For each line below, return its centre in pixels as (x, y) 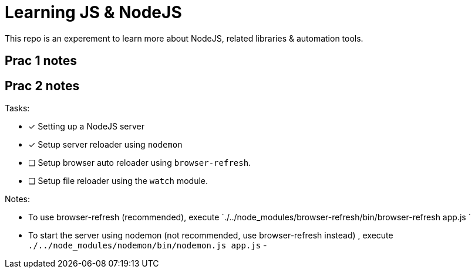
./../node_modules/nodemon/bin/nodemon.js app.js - (148, 245)
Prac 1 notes (41, 61)
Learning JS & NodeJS (93, 12)
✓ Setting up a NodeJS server (87, 127)
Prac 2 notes (42, 86)
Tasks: (17, 108)
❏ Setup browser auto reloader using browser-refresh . (140, 163)
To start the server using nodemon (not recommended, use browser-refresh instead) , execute (211, 236)
